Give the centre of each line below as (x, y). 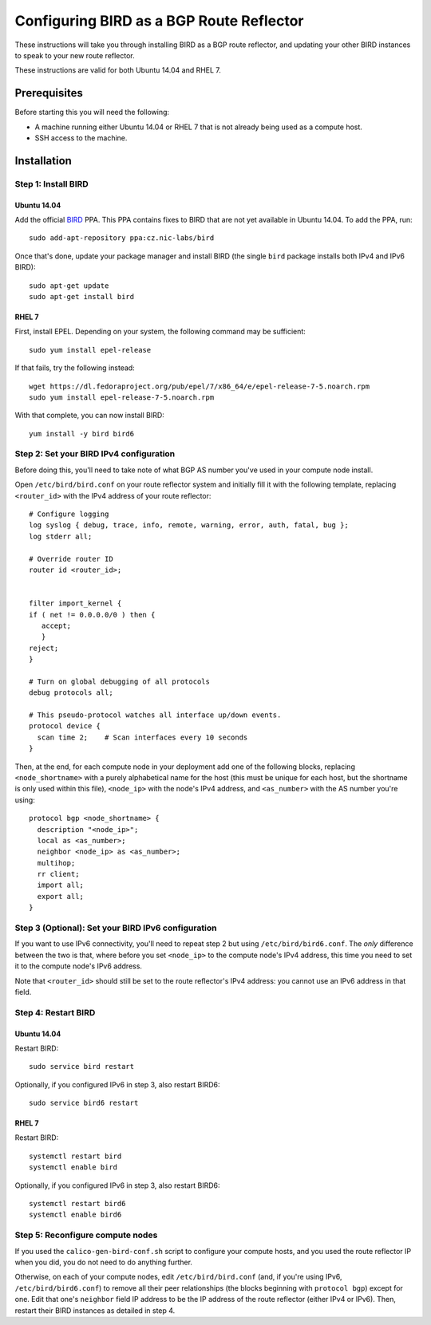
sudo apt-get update (69, 286)
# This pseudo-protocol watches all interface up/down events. (155, 715)
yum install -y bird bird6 (82, 434)
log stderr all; (61, 536)
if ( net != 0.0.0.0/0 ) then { (92, 615)
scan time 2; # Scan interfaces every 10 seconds (142, 737)
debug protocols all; (71, 693)
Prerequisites (49, 93)
